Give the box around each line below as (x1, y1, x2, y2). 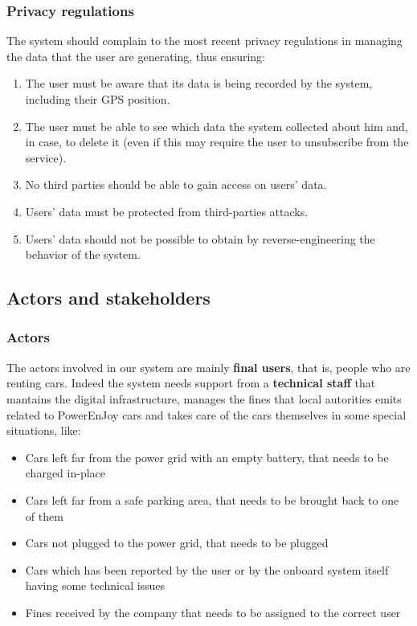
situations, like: (6, 422, 81, 439)
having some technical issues (25, 577, 166, 594)
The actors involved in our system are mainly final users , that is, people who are (6, 358, 411, 375)
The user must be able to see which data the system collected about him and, (25, 117, 408, 134)
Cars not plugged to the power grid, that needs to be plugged (25, 534, 329, 551)
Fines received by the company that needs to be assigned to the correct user (25, 603, 401, 620)
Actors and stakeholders (6, 285, 211, 310)
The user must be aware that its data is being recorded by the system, (25, 75, 373, 92)
